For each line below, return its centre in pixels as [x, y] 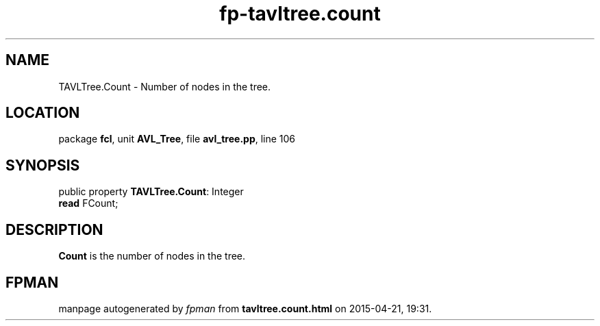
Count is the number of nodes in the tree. [152, 256]
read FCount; [88, 203]
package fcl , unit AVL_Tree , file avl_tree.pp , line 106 [177, 139]
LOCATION [43, 113]
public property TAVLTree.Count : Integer [151, 192]
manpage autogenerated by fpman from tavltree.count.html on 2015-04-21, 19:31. [245, 308]
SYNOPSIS [43, 165]
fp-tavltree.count [300, 14]
